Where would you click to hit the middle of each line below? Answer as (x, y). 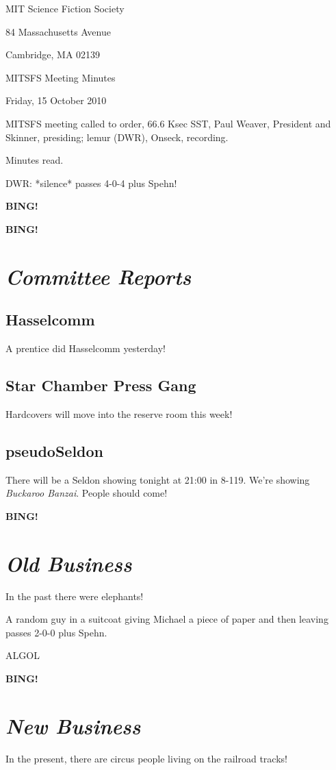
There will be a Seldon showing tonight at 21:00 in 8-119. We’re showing (158, 479)
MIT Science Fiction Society (65, 8)
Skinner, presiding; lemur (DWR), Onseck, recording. (117, 137)
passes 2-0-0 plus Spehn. (56, 632)
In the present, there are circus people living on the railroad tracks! (146, 758)
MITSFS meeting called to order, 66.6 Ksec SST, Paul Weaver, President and (168, 123)
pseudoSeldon (55, 450)
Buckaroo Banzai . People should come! (87, 493)
